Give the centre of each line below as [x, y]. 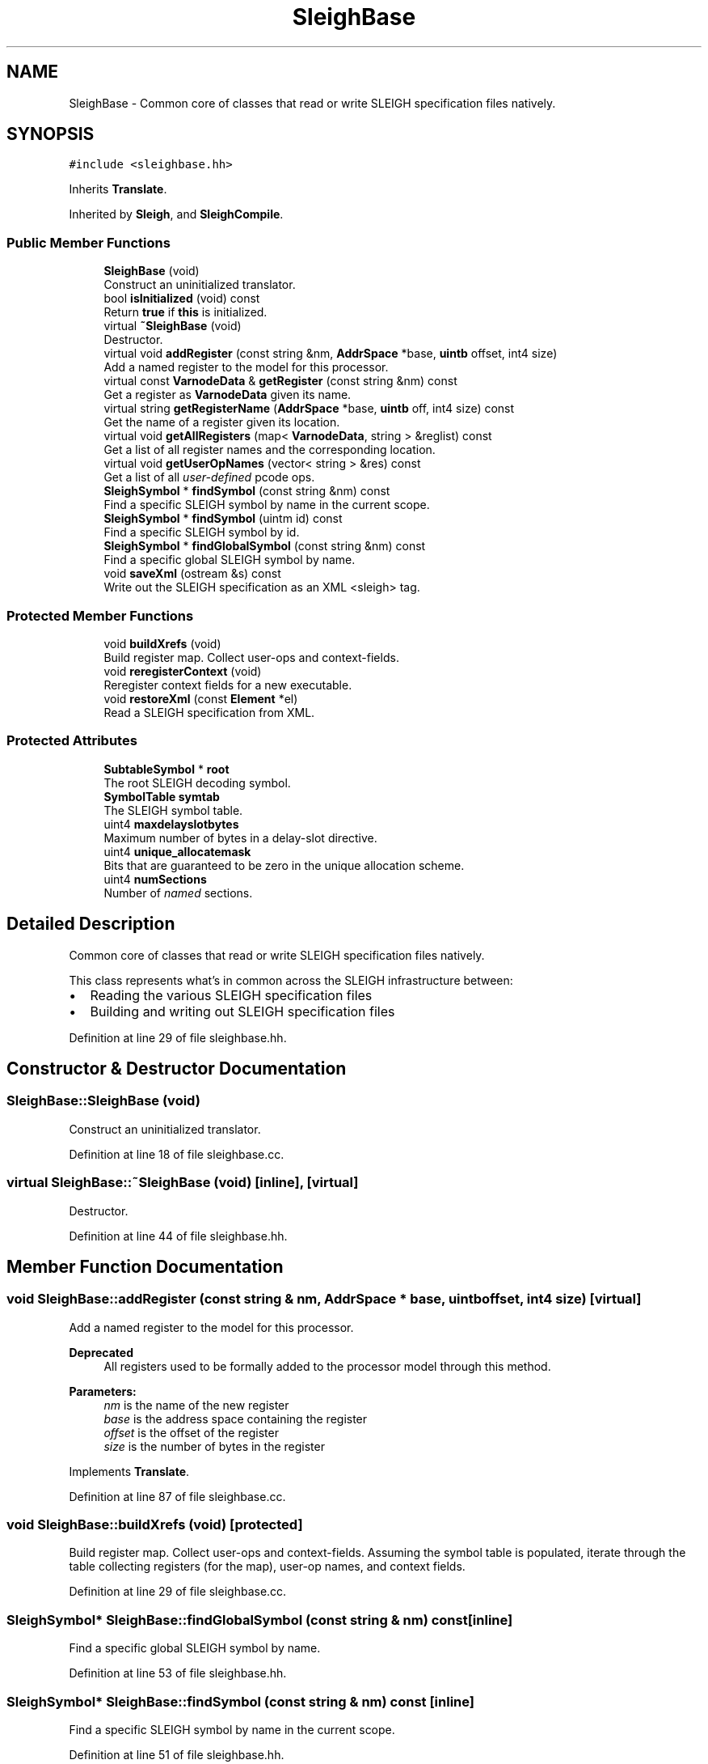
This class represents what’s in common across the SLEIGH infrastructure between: [291, 980]
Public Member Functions [88, 242]
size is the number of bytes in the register [214, 1446]
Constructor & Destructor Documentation [177, 1068]
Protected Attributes [72, 741]
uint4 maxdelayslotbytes [171, 824]
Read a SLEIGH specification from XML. [209, 712]
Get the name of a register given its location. [222, 422]
